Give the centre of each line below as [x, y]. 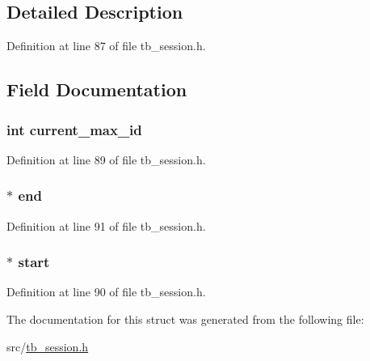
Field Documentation [97, 89]
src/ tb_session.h [48, 346]
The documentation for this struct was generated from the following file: [185, 319]
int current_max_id [74, 129]
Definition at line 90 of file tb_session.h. [106, 292]
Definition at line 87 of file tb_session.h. [106, 46]
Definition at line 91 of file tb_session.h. [106, 225]
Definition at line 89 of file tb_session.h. [106, 159]
